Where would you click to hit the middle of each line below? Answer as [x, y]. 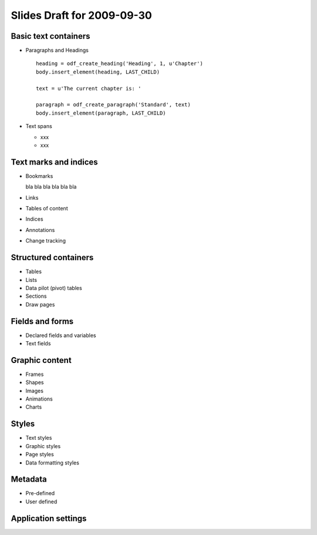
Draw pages [40, 304]
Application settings [49, 518]
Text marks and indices [54, 162]
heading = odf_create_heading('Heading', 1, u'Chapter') [120, 64]
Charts [34, 407]
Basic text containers [50, 36]
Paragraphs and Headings [57, 51]
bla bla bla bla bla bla [51, 187]
